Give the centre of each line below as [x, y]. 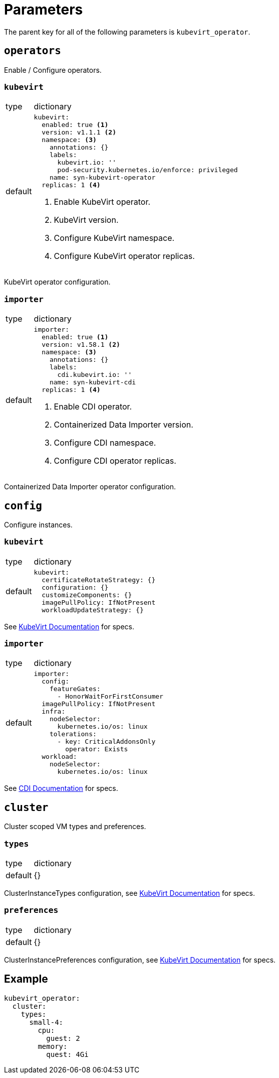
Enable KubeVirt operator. [102, 202]
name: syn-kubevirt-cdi [93, 382]
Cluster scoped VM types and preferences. [75, 827]
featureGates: [75, 689]
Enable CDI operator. [93, 407]
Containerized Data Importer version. [123, 425]
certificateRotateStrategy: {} [99, 580]
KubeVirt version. [86, 220]
